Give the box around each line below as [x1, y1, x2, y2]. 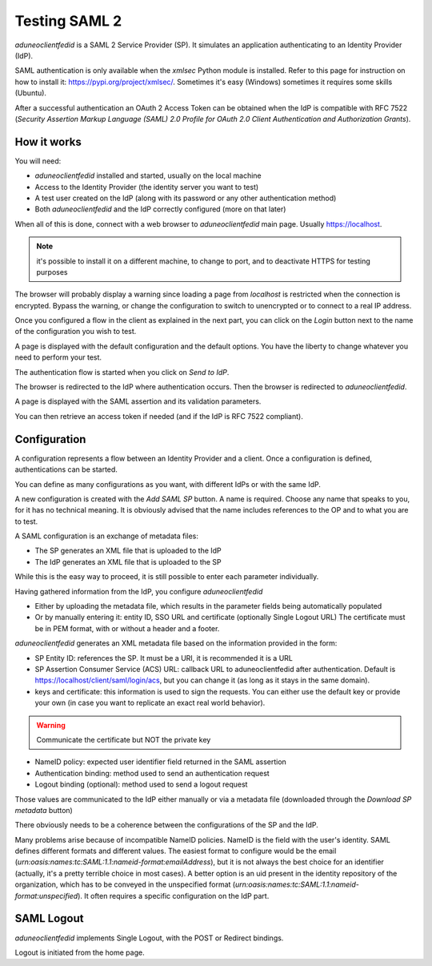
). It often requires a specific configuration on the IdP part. [77, 891, 270, 900]
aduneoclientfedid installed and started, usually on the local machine [34, 171, 262, 180]
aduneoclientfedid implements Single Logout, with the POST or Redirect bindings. [14, 933, 284, 943]
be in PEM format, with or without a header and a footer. [34, 623, 220, 633]
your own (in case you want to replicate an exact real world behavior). [34, 698, 266, 708]
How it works [14, 135, 82, 148]
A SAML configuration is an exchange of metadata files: [14, 531, 199, 541]
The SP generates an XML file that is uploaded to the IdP [34, 545, 222, 556]
